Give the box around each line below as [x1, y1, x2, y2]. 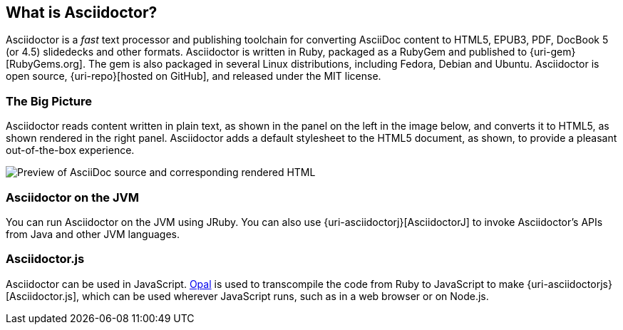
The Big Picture [6, 93, 93, 108]
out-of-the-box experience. [6, 144, 135, 157]
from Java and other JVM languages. [6, 227, 180, 240]
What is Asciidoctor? [6, 4, 158, 21]
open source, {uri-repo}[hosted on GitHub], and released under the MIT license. [6, 70, 381, 83]
